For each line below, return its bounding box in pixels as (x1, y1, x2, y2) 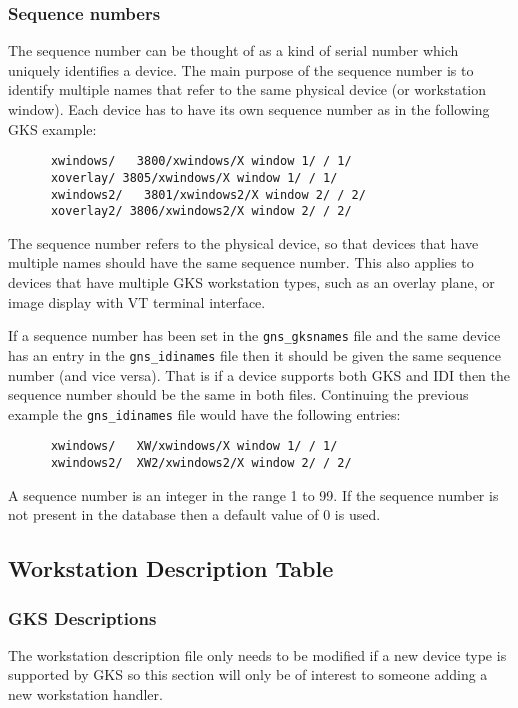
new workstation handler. (8, 684, 163, 705)
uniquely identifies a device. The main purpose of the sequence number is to (8, 59, 474, 80)
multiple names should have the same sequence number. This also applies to (8, 252, 474, 273)
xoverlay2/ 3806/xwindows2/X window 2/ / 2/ (50, 204, 352, 219)
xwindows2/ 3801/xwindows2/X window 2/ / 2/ (50, 187, 366, 202)
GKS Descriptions (8, 605, 157, 630)
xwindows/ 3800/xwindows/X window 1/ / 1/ (50, 154, 352, 169)
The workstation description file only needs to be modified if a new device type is (8, 644, 507, 665)
